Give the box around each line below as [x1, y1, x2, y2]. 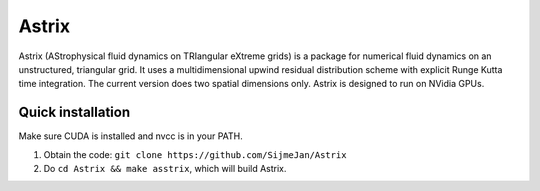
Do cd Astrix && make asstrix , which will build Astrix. [43, 163, 287, 175]
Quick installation [18, 104, 131, 121]
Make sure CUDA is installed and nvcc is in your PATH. [18, 130, 244, 142]
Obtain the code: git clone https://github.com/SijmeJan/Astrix [43, 148, 347, 160]
